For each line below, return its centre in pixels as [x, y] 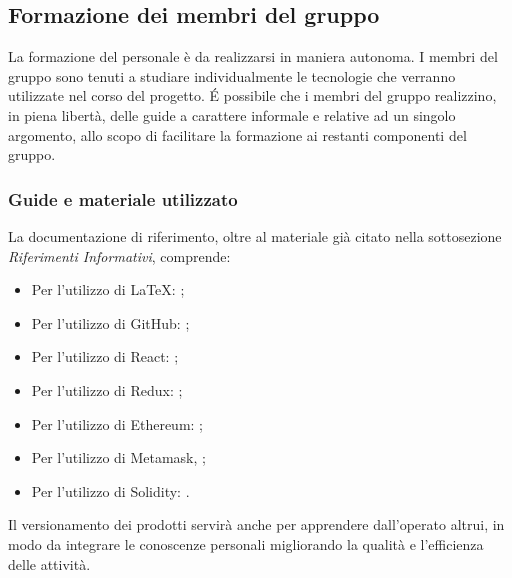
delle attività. [49, 563]
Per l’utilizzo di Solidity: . [110, 490]
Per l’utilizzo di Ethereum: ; [117, 423]
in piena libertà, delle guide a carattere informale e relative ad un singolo [232, 114]
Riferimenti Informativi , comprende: [119, 255]
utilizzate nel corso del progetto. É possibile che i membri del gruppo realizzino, [252, 95]
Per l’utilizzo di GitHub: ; [110, 322]
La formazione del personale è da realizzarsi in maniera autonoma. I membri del [253, 56]
